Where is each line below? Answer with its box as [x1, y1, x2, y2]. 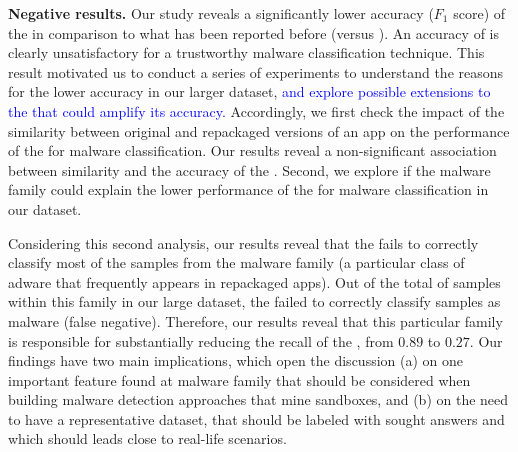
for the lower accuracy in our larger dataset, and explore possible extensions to [8, 81, 491, 102]
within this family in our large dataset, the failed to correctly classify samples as [8, 291, 501, 312]
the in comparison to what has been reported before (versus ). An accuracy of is [8, 22, 499, 43]
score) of [453, 3, 506, 23]
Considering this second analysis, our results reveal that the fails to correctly [8, 232, 479, 253]
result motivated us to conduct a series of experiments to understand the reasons [8, 61, 504, 82]
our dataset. [8, 198, 82, 219]
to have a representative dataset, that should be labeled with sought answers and [8, 408, 505, 429]
